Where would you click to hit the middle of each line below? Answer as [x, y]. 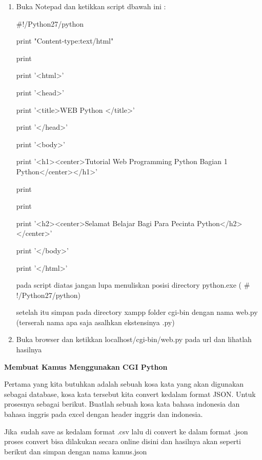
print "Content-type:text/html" [65, 41]
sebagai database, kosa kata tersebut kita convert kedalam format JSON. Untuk [130, 394]
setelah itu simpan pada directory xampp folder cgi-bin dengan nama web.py [137, 312]
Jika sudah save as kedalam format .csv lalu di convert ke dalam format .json [126, 431]
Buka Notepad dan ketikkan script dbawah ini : [91, 6]
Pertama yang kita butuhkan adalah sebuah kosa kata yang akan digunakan [124, 384]
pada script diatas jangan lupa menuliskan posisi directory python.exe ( [129, 285]
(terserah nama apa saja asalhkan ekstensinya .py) [95, 322]
